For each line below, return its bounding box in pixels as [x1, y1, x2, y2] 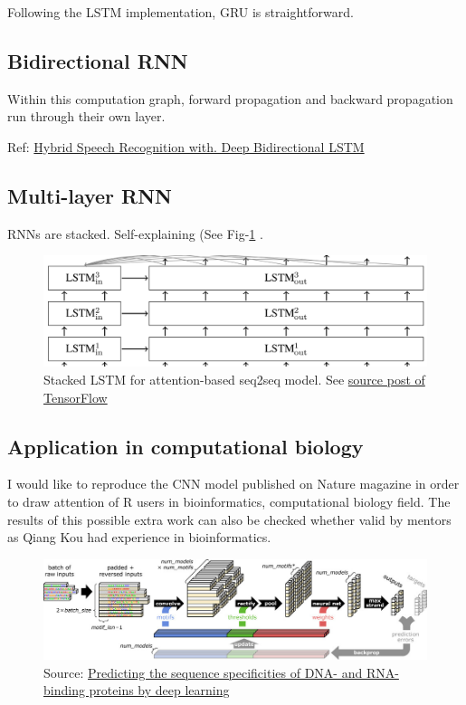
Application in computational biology [7, 432, 364, 460]
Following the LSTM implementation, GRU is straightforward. [7, 3, 354, 21]
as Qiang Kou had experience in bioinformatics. [7, 528, 271, 547]
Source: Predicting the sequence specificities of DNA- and [43, 662, 363, 681]
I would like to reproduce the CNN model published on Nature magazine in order [7, 474, 460, 493]
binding [43, 681, 85, 700]
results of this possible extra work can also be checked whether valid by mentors [7, 510, 452, 529]
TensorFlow [43, 387, 108, 406]
